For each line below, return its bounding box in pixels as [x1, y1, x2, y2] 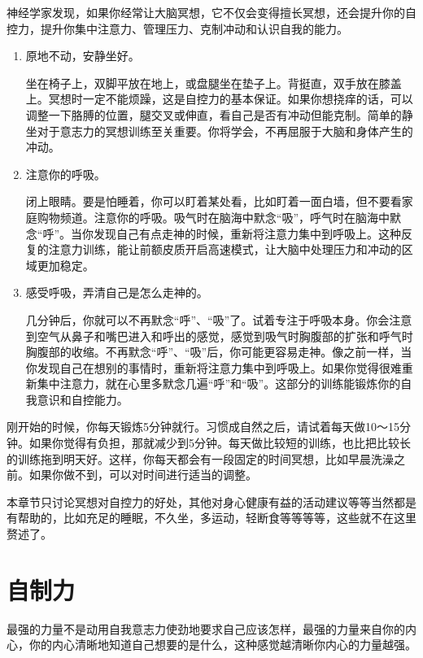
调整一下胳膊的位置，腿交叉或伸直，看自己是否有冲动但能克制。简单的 [25, 106, 402, 123]
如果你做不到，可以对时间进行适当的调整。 [28, 466, 257, 483]
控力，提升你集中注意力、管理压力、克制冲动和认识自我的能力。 [7, 20, 348, 37]
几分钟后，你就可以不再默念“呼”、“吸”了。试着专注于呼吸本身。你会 [25, 311, 390, 328]
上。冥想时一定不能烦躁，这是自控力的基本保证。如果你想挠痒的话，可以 [25, 90, 413, 107]
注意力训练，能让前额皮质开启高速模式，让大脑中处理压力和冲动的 [48, 241, 402, 258]
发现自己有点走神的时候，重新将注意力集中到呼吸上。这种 [94, 224, 402, 242]
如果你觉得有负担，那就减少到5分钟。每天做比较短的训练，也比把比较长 [28, 434, 411, 451]
